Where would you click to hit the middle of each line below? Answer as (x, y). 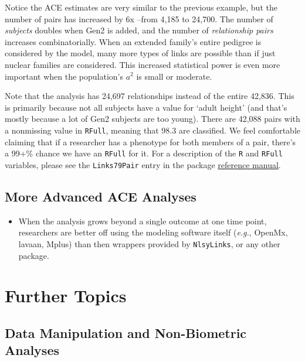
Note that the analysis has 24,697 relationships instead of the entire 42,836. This (150, 96)
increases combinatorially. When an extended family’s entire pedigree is (133, 41)
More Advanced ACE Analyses (101, 196)
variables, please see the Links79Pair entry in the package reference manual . (143, 164)
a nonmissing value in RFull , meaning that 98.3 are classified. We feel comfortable (152, 130)
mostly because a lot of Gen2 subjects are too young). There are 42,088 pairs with (152, 119)
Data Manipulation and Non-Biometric (126, 332)
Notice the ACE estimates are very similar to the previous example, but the (141, 7)
